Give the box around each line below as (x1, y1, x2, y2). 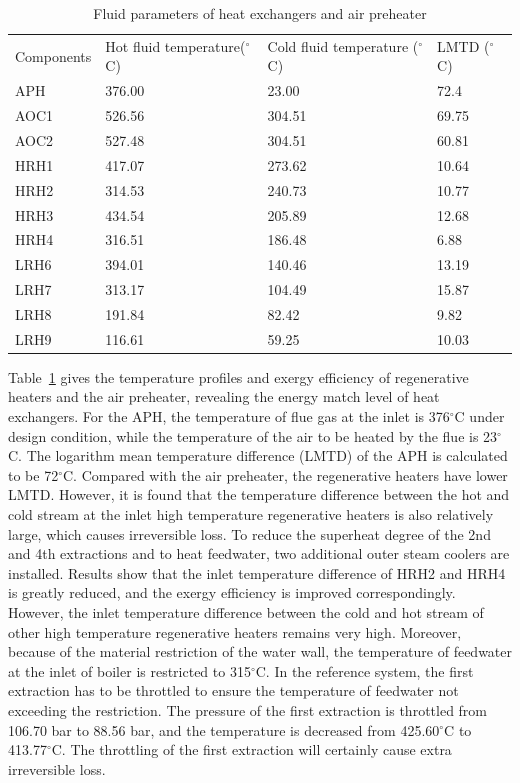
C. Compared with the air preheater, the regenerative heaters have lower (63, 464, 508, 485)
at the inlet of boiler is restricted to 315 (8, 660, 251, 681)
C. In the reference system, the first (255, 660, 474, 681)
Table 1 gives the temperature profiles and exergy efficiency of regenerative (8, 366, 469, 387)
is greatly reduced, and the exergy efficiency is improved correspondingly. (8, 582, 456, 603)
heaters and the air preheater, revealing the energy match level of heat (8, 386, 440, 407)
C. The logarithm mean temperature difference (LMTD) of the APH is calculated (8, 445, 508, 466)
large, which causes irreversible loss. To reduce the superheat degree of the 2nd (8, 523, 491, 544)
